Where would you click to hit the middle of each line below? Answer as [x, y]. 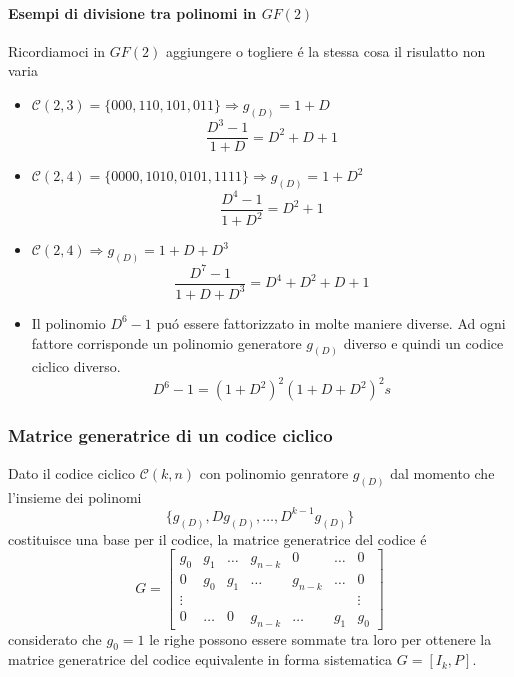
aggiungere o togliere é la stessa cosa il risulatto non [325, 50]
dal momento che [442, 472]
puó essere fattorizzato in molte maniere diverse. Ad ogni [331, 322]
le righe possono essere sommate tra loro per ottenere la [320, 638]
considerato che [55, 638]
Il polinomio [68, 322]
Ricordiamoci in [57, 50]
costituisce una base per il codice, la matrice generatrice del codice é [217, 538]
